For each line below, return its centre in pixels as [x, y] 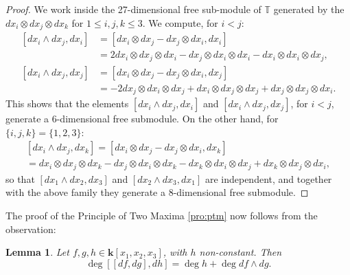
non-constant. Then [241, 252]
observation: [31, 229]
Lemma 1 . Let [37, 252]
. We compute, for [180, 22]
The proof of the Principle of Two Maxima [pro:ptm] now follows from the [162, 215]
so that [20, 178]
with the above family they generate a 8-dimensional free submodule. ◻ [157, 192]
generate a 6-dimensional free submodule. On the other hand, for [142, 119]
